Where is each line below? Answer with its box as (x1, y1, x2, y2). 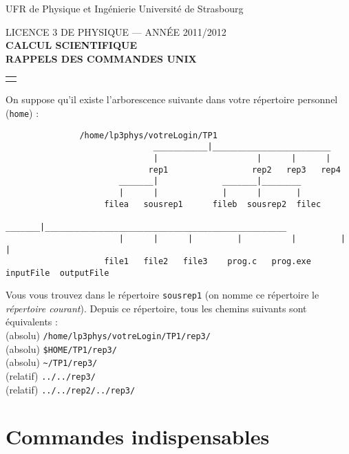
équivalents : (6, 314, 58, 329)
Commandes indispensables (6, 422, 270, 451)
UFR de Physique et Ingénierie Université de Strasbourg (6, 1, 244, 15)
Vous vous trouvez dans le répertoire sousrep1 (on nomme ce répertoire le (6, 288, 319, 302)
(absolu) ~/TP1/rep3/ (6, 355, 98, 369)
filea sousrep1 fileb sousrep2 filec (104, 199, 321, 209)
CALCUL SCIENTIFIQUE (6, 38, 138, 52)
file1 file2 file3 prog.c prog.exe (104, 256, 311, 266)
